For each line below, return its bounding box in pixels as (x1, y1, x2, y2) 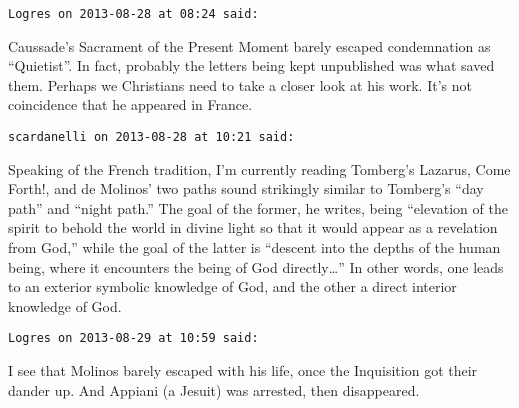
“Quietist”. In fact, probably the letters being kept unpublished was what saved (8, 55, 495, 76)
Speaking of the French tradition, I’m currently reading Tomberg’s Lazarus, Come (8, 158, 511, 179)
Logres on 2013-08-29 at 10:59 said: (8, 331, 259, 346)
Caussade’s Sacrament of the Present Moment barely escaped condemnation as (8, 35, 491, 56)
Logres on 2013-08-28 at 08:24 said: (8, 7, 259, 21)
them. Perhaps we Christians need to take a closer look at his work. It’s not (8, 74, 472, 95)
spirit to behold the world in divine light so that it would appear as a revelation (8, 217, 498, 238)
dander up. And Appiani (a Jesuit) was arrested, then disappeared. (8, 379, 420, 400)
